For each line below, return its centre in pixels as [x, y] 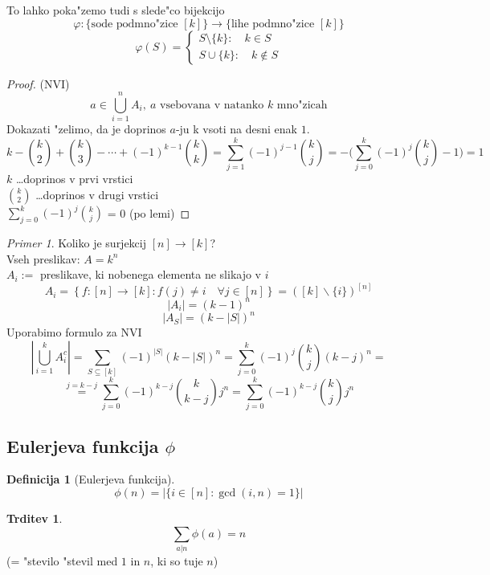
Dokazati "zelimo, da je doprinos [86, 129]
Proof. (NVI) [38, 83]
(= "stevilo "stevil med [62, 560]
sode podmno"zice [135, 24]
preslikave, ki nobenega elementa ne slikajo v [151, 274]
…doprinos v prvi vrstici [74, 179]
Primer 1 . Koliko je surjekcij [77, 242]
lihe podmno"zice [273, 24]
